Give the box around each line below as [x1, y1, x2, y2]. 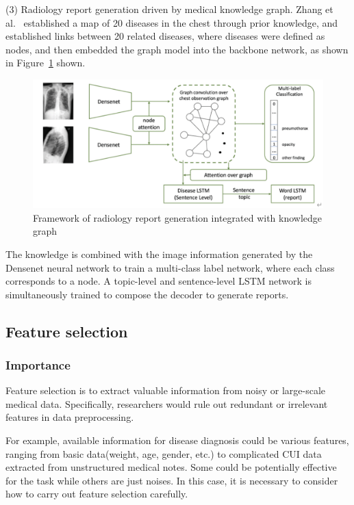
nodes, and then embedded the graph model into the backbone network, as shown [5, 42, 349, 56]
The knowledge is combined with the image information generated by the [5, 246, 313, 261]
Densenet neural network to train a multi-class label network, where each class [5, 260, 335, 274]
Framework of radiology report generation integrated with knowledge [33, 210, 323, 224]
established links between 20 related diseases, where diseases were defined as [5, 29, 325, 43]
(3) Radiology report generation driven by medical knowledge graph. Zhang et [5, 2, 333, 16]
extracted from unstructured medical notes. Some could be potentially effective [5, 460, 337, 474]
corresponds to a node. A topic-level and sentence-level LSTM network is [5, 274, 312, 288]
